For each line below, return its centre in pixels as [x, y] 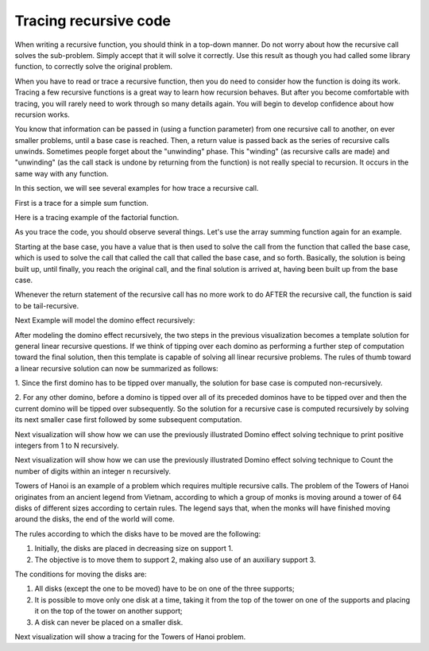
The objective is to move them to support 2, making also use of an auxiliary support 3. [175, 560]
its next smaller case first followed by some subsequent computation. [128, 420]
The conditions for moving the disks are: [81, 574]
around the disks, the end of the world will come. [95, 519]
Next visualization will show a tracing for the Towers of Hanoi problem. [130, 637]
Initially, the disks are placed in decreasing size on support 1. [134, 548]
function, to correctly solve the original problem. [93, 67]
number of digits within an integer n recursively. [93, 471]
